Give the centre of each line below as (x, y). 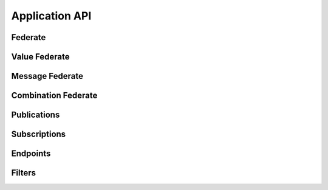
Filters (24, 173)
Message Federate (47, 76)
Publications (36, 115)
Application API (51, 16)
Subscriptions (39, 134)
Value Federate (40, 57)
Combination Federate (54, 96)
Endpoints (31, 154)
